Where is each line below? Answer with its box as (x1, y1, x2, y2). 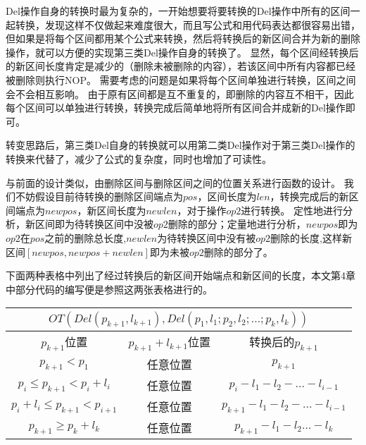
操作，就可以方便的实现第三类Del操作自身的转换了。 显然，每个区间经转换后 (6, 44, 359, 59)
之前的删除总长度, (44, 230, 127, 245)
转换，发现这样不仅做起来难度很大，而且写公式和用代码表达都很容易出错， (15, 17, 360, 32)
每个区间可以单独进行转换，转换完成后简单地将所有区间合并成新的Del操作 (6, 100, 346, 115)
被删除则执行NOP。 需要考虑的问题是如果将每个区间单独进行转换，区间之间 (6, 72, 356, 87)
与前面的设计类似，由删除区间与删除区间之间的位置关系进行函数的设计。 (6, 175, 341, 190)
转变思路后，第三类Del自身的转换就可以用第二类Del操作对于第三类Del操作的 (6, 138, 355, 152)
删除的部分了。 (203, 244, 273, 259)
